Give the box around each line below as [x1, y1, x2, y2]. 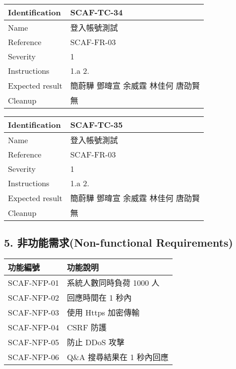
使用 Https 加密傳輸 [66, 307, 140, 318]
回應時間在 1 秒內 [66, 292, 132, 304]
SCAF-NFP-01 [8, 276, 59, 288]
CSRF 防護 [66, 321, 107, 333]
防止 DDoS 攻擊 [66, 336, 124, 348]
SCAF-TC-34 [70, 6, 123, 18]
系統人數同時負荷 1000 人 [66, 277, 160, 289]
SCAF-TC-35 [70, 119, 123, 130]
